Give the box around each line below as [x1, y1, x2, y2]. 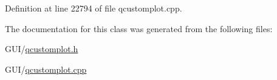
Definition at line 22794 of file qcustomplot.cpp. [5, 2, 182, 14]
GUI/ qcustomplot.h [5, 42, 78, 55]
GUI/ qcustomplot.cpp [5, 62, 87, 75]
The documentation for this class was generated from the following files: [5, 22, 273, 35]
